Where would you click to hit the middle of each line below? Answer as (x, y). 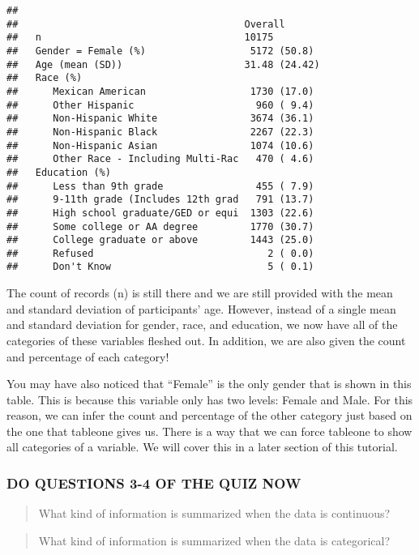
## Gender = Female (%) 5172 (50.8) (160, 51)
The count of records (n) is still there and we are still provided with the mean (200, 293)
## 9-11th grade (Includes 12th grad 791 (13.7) (160, 200)
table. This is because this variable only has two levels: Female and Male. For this (210, 399)
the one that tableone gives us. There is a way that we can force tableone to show (209, 431)
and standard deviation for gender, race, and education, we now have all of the (202, 324)
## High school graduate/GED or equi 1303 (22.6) (160, 213)
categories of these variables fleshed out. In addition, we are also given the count (206, 340)
